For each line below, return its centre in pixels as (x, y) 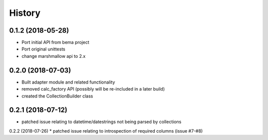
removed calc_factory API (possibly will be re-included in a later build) (93, 89)
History (25, 13)
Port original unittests (43, 49)
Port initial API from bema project (55, 43)
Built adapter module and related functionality (68, 82)
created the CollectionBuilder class (57, 96)
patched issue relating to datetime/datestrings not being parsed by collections (101, 122)
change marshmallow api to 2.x (54, 56)
